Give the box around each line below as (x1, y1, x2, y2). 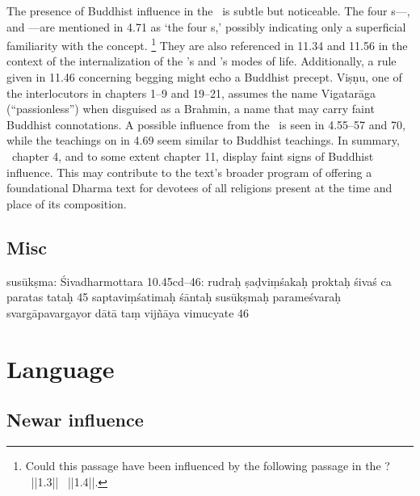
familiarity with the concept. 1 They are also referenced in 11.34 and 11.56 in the (6, 35, 408, 53)
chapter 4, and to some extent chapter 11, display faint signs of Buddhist (11, 148, 374, 164)
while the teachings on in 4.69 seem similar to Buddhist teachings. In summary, (6, 132, 400, 149)
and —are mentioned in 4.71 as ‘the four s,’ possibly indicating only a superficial (6, 18, 406, 35)
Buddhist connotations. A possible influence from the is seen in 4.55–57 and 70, (6, 116, 405, 132)
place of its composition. (6, 195, 127, 212)
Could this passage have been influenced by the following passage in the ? (25, 456, 390, 473)
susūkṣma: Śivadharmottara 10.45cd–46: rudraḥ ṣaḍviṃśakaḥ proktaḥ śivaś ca (6, 272, 392, 289)
